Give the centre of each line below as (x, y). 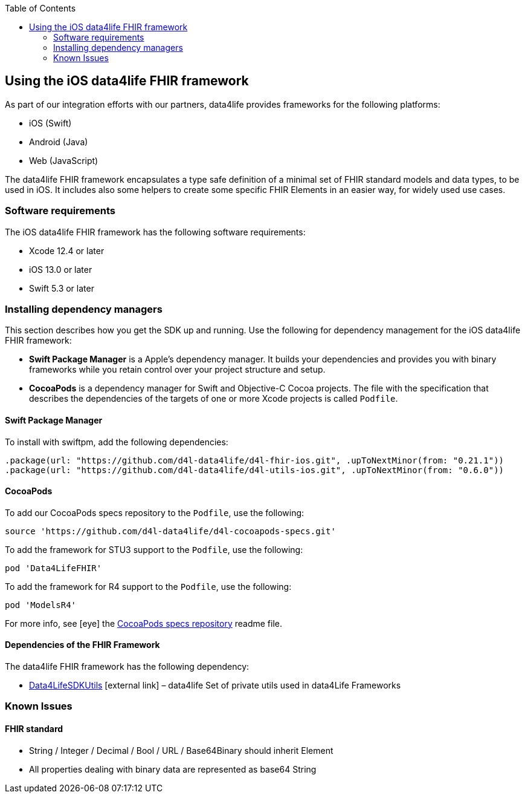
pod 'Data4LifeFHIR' (53, 568)
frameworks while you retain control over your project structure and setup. (177, 370)
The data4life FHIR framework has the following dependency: (127, 666)
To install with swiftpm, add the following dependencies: (117, 442)
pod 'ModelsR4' (41, 605)
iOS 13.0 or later (61, 269)
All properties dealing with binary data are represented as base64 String (173, 769)
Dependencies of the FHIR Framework (82, 645)
